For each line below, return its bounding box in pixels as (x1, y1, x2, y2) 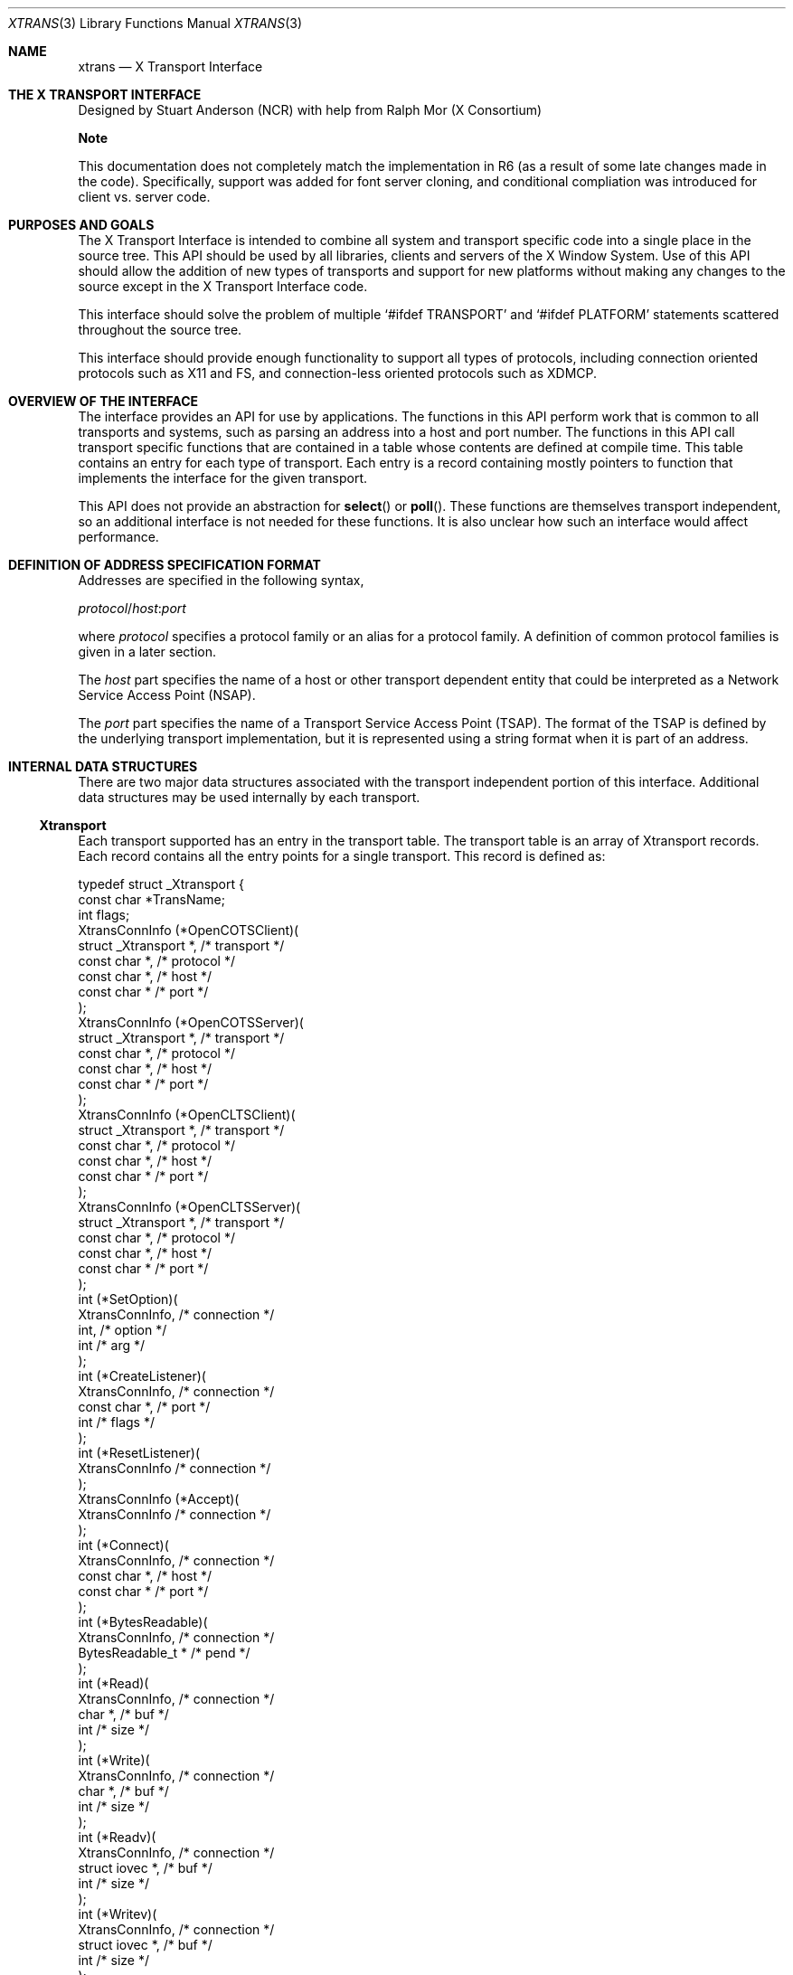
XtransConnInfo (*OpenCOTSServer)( (78, 1015, 304, 1030)
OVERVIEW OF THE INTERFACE (8, 393, 199, 409)
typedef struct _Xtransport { (78, 876, 244, 892)
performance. (78, 529, 159, 544)
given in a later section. (78, 644, 217, 659)
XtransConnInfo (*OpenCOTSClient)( (78, 922, 299, 938)
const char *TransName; (78, 892, 225, 907)
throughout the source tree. (78, 322, 242, 337)
